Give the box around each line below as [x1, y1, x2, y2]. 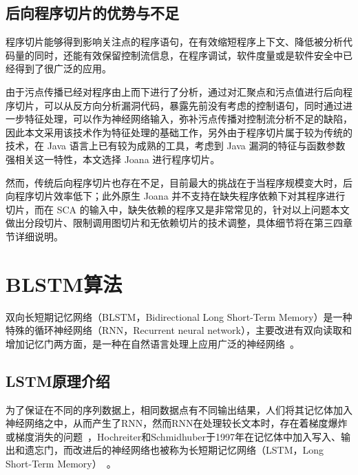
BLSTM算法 [6, 269, 123, 297]
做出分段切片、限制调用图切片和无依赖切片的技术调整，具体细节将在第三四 [6, 215, 343, 230]
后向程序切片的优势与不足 [6, 2, 179, 23]
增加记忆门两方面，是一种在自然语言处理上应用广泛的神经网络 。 [6, 336, 299, 350]
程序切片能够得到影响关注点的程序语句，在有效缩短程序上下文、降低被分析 [6, 34, 343, 49]
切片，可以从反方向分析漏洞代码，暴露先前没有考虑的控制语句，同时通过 [14, 98, 343, 112]
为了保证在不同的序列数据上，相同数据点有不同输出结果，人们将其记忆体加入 [6, 402, 352, 416]
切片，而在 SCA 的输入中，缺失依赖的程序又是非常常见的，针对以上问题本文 [6, 202, 350, 216]
